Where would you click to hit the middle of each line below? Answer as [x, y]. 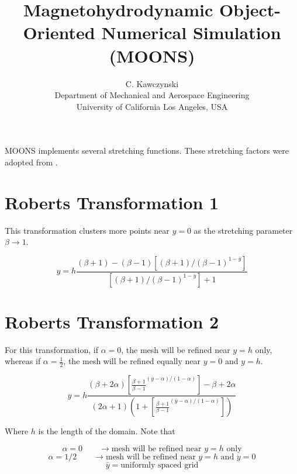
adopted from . [31, 162]
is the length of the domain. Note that [107, 431]
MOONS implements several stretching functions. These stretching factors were [147, 150]
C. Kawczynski [152, 83]
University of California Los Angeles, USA [152, 106]
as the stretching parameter [243, 230]
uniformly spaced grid [160, 465]
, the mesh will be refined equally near [132, 361]
